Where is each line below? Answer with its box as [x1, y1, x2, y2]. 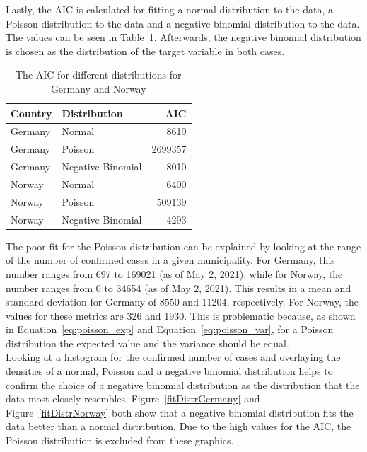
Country [11, 105, 52, 120]
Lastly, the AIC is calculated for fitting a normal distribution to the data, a [6, 2, 333, 16]
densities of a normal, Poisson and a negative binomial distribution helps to [6, 364, 333, 378]
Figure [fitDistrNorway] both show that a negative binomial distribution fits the [6, 405, 354, 419]
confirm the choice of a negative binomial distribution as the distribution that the [6, 377, 360, 392]
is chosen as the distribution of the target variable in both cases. [6, 43, 285, 58]
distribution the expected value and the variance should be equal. [6, 335, 289, 350]
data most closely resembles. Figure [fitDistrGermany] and [6, 391, 260, 406]
